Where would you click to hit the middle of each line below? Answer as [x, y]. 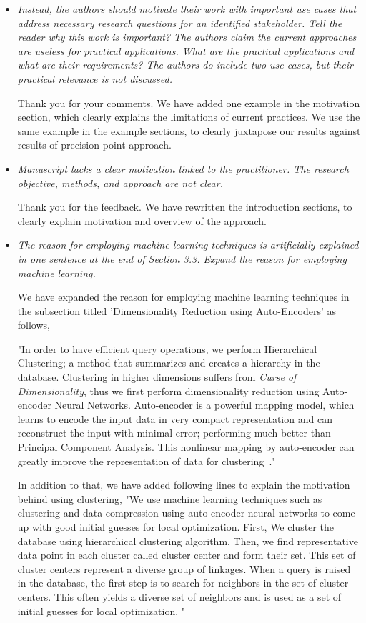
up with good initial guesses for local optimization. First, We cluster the [175, 527]
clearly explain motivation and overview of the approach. [142, 220]
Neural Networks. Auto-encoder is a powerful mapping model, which [204, 405]
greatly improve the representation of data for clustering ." [147, 460]
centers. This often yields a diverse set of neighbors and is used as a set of [179, 596]
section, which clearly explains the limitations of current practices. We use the [189, 117]
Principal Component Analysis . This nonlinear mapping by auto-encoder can [186, 447]
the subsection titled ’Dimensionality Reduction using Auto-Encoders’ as [177, 310]
